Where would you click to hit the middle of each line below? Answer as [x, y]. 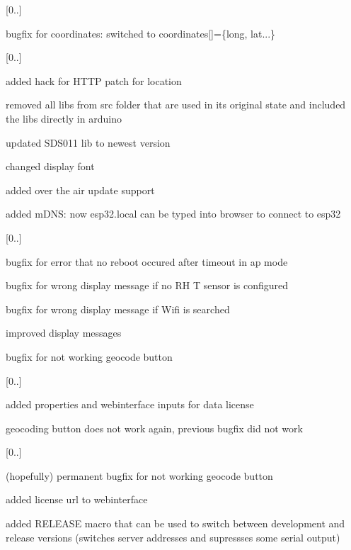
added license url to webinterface [77, 499]
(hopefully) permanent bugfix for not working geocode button [139, 475]
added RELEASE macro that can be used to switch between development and [175, 523]
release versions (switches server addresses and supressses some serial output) [173, 537]
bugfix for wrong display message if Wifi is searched [118, 309]
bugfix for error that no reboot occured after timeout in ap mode [147, 261]
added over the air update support [80, 190]
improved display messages [64, 333]
